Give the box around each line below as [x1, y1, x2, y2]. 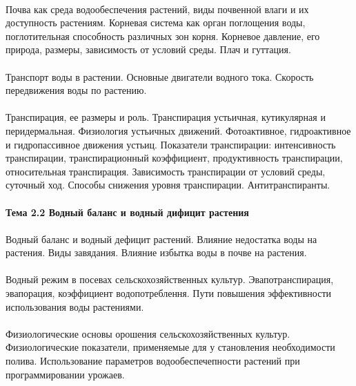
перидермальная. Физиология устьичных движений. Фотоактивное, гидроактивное [6, 123, 351, 137]
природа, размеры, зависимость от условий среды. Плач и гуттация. [6, 42, 291, 57]
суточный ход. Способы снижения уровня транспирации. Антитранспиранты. [6, 177, 330, 192]
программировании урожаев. [6, 367, 125, 381]
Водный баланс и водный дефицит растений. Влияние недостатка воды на [6, 231, 317, 246]
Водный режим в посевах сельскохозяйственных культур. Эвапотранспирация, [6, 272, 334, 287]
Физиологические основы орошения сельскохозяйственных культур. [6, 326, 290, 340]
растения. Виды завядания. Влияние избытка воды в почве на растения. [6, 245, 307, 260]
